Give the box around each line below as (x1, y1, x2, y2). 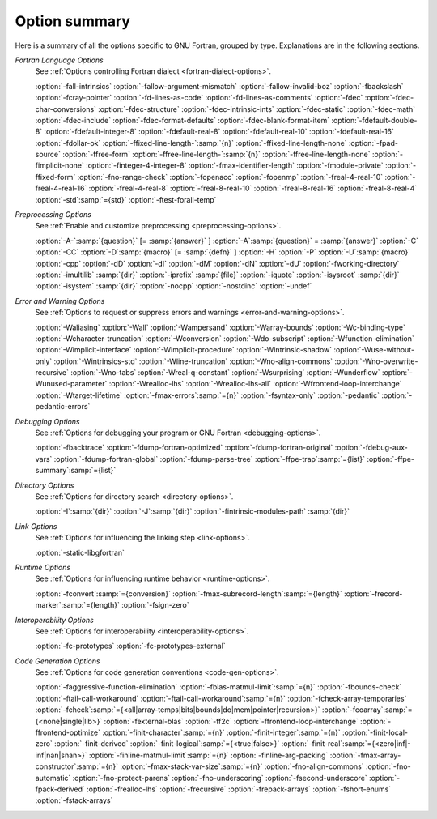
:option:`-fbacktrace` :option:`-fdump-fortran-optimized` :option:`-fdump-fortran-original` (35, 442, 333, 453)
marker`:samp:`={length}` (35, 600, 121, 610)
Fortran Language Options (15, 55, 104, 65)
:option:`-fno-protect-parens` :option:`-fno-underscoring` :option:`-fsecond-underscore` (72, 773, 367, 783)
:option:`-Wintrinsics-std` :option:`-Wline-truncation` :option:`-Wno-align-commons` (53, 356, 333, 366)
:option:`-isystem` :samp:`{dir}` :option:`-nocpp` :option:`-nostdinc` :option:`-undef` (35, 281, 312, 291)
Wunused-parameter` (35, 379, 108, 389)
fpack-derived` (35, 784, 85, 794)
